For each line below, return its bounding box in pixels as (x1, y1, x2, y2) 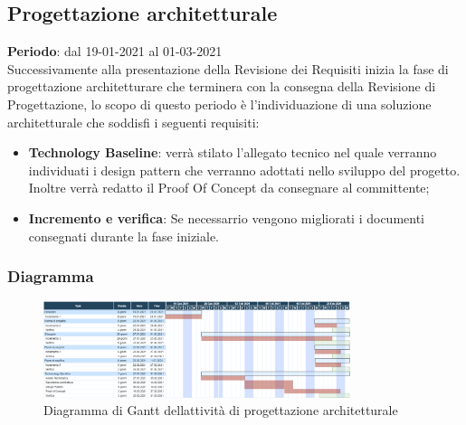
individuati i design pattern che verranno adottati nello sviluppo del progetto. (28, 160, 461, 179)
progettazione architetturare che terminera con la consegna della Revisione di (7, 77, 436, 96)
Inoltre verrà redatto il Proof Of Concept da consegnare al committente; (28, 178, 430, 197)
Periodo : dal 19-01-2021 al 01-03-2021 (7, 42, 223, 61)
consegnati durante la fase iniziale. (28, 226, 219, 245)
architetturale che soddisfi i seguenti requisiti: (7, 112, 260, 131)
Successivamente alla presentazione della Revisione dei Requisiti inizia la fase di (7, 59, 449, 78)
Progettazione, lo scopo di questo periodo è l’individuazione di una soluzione (7, 94, 432, 113)
